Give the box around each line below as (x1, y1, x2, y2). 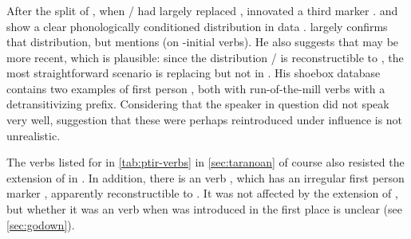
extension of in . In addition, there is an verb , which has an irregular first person (6, 169, 405, 186)
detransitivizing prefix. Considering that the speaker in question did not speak (6, 96, 389, 112)
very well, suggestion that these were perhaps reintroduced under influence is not (6, 112, 403, 128)
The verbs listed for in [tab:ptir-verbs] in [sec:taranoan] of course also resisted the (6, 154, 405, 170)
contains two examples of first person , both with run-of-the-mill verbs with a (6, 80, 385, 96)
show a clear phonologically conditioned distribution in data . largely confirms (6, 18, 388, 34)
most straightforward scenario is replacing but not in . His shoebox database (6, 65, 381, 81)
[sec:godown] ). (6, 216, 75, 233)
